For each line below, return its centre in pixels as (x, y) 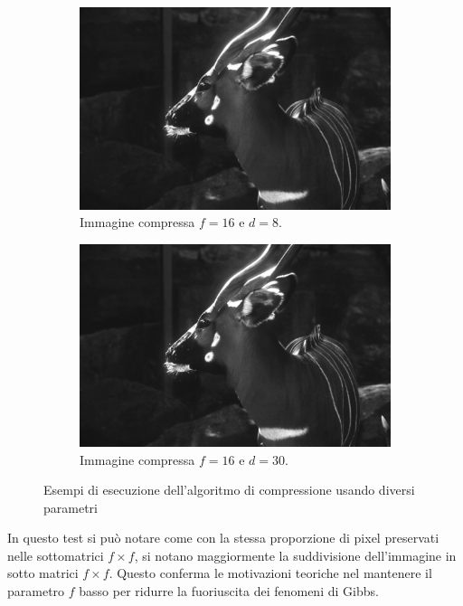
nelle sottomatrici (56, 555)
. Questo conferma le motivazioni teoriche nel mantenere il (270, 573)
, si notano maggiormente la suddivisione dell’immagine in (295, 555)
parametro (36, 591)
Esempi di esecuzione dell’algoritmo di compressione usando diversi (229, 490)
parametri (71, 507)
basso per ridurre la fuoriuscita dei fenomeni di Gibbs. (229, 591)
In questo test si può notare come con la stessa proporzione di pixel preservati (223, 538)
